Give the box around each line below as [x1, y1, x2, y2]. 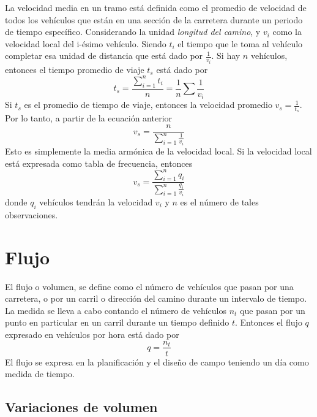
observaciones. [5, 208, 58, 221]
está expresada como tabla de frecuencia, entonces [5, 156, 193, 169]
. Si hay [211, 49, 241, 62]
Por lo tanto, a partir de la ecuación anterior [5, 112, 173, 124]
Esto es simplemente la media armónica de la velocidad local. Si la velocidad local [5, 144, 312, 157]
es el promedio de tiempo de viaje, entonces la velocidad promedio [24, 98, 272, 111]
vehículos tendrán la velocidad [39, 196, 153, 208]
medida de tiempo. [5, 367, 75, 380]
